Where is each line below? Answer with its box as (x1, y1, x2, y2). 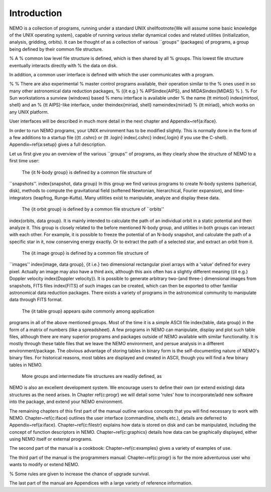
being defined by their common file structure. (9, 46, 103, 52)
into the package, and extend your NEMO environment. (9, 399, 123, 405)
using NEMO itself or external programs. (9, 436, 93, 442)
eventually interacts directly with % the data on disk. (9, 62, 118, 68)
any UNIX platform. (9, 109, 49, 115)
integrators (9, 194, 32, 201)
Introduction (9, 8, 62, 19)
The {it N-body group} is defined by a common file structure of (22, 169, 152, 175)
